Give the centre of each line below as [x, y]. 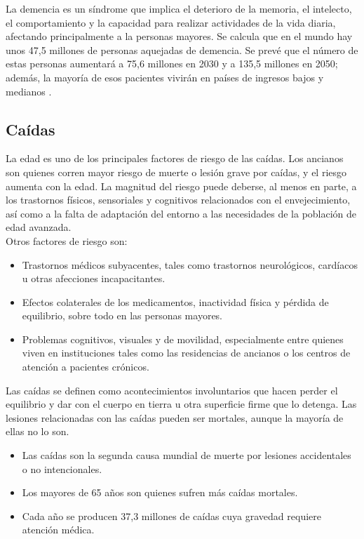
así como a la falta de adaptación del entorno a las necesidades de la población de [181, 213]
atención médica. [58, 530]
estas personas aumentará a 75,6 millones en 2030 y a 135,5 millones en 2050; [172, 64]
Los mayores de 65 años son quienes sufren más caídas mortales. [160, 492]
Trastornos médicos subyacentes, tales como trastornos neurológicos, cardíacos [190, 264]
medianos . [29, 91]
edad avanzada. [39, 227]
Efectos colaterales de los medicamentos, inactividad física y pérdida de [175, 301]
